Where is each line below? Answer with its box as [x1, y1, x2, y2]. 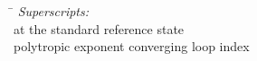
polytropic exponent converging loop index [14, 37, 250, 56]
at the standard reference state [14, 19, 185, 38]
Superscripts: [17, 2, 90, 20]
